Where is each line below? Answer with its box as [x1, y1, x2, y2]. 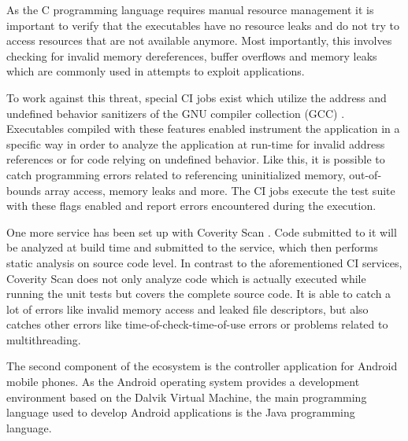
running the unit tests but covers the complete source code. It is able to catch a [6, 285, 391, 302]
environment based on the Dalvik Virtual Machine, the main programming [6, 388, 367, 405]
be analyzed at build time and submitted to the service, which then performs [6, 239, 378, 255]
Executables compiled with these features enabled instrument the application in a [6, 120, 400, 137]
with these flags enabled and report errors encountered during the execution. [6, 197, 376, 214]
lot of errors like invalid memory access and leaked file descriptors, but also [6, 300, 369, 317]
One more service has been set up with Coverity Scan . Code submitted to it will [6, 223, 397, 240]
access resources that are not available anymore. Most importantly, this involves [6, 32, 392, 49]
